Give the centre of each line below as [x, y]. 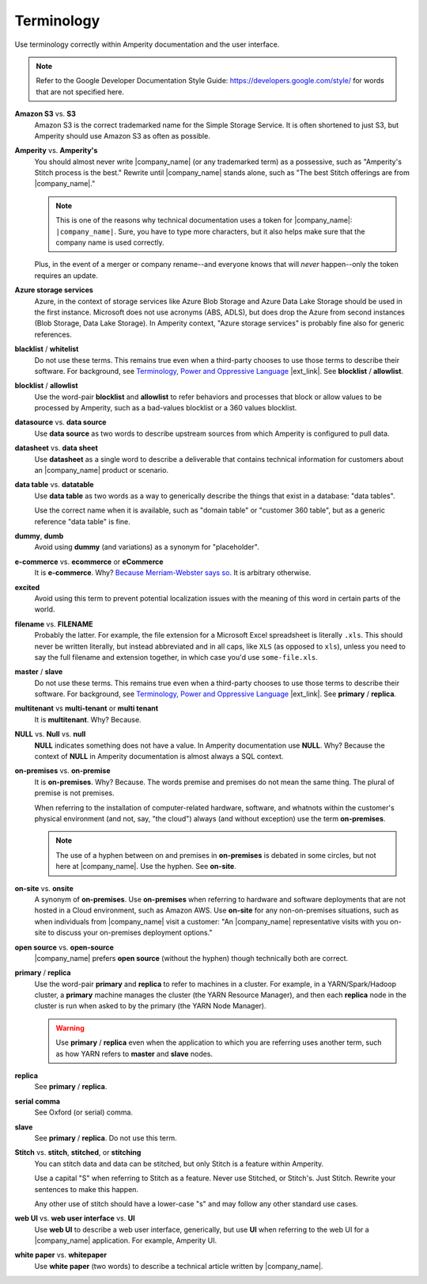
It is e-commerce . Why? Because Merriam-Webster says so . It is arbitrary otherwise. [173, 573]
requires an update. [66, 275]
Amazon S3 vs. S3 [45, 114]
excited [27, 587]
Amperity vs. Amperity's [56, 150]
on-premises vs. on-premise [62, 771]
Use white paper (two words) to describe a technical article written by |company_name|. [179, 1266]
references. [53, 334]
